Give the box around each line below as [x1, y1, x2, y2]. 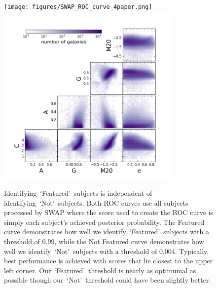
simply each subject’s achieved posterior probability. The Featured [4, 216, 205, 227]
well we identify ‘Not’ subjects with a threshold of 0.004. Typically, [4, 246, 209, 256]
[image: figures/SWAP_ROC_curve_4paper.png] [4, 3, 152, 10]
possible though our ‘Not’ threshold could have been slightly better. [4, 275, 211, 285]
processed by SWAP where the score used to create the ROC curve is [4, 207, 214, 217]
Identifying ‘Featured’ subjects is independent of [4, 188, 152, 198]
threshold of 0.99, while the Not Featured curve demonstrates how [4, 236, 204, 247]
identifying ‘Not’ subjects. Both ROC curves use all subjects [4, 197, 188, 208]
